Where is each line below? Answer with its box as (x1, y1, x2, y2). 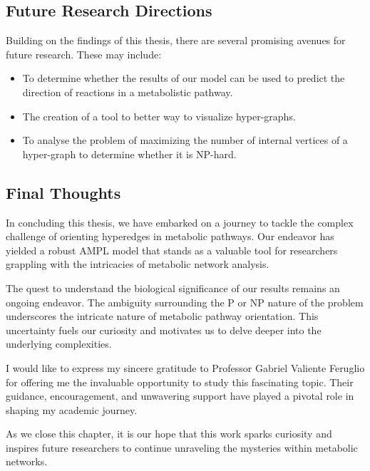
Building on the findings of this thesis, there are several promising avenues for (6, 33, 346, 48)
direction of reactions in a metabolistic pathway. (22, 84, 233, 99)
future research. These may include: (6, 46, 162, 61)
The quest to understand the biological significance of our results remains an (6, 280, 340, 295)
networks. (6, 454, 48, 469)
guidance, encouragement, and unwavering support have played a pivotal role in (6, 388, 354, 403)
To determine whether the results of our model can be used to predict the (22, 71, 345, 86)
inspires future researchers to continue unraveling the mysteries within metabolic (6, 440, 358, 455)
